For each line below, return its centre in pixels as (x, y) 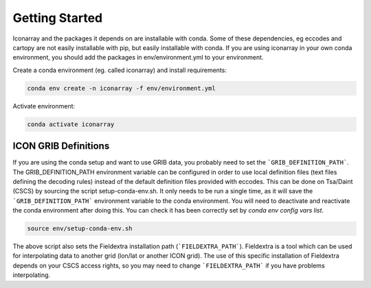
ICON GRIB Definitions (61, 146)
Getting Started (58, 18)
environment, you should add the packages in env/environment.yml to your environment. (138, 58)
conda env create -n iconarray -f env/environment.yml (121, 88)
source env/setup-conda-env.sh (80, 229)
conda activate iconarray (71, 124)
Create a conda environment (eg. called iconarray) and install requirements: (120, 70)
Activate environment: (44, 106)
